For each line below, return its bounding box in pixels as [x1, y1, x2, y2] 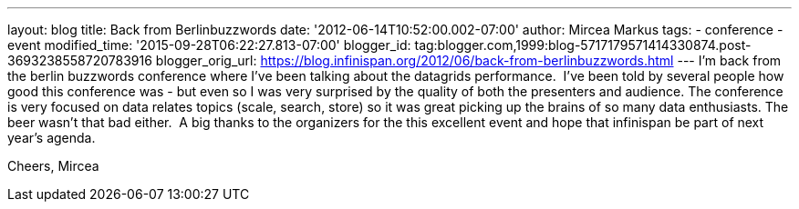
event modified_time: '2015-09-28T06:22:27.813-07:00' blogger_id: [7, 37, 411, 53]
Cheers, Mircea [7, 158, 99, 174]
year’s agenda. [7, 130, 96, 145]
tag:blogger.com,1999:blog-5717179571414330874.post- [414, 37, 752, 53]
